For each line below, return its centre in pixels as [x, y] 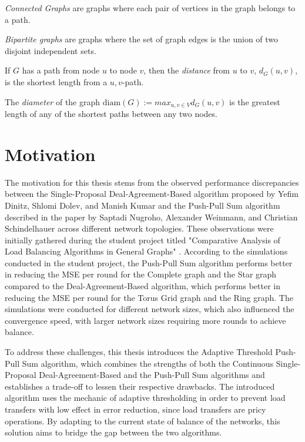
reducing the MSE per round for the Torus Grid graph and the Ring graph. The [149, 297]
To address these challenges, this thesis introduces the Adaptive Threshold [139, 352]
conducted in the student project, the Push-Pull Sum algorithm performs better [149, 262]
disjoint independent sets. [51, 50]
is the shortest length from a [56, 81]
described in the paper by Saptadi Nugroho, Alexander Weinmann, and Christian [151, 217]
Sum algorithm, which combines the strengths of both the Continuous [148, 363]
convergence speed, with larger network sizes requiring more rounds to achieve [145, 320]
